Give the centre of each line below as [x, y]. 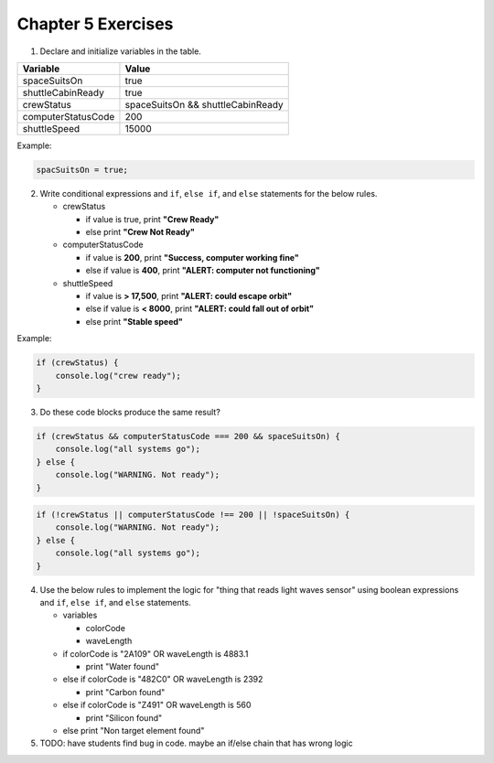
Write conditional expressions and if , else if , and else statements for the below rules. [209, 193]
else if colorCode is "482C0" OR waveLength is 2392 [163, 679]
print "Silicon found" [124, 717]
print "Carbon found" [125, 692]
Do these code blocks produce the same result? [130, 412]
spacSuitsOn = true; [82, 170]
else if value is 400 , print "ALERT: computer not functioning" [203, 271]
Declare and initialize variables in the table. [120, 51]
